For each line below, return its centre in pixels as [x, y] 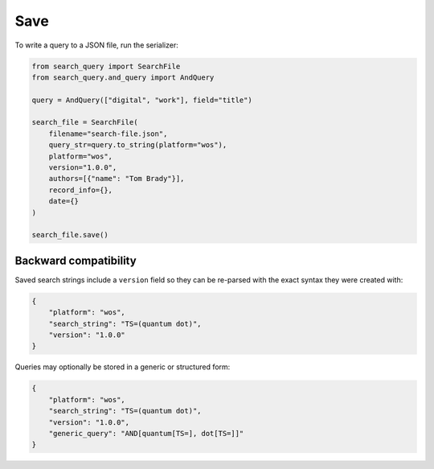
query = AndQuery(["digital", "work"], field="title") [142, 100]
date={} [64, 202]
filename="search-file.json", [108, 134]
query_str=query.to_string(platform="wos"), [138, 145]
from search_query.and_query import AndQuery [123, 77]
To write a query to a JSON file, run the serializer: [96, 45]
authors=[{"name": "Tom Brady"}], [117, 179]
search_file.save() [70, 235]
